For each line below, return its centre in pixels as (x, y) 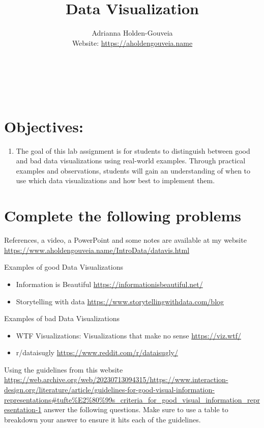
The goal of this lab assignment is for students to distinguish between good (133, 150)
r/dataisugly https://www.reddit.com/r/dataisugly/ (97, 352)
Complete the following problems (123, 216)
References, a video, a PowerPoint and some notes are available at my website (125, 240)
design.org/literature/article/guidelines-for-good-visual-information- (109, 390)
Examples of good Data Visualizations (64, 267)
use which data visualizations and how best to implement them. (115, 180)
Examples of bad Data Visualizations (62, 318)
